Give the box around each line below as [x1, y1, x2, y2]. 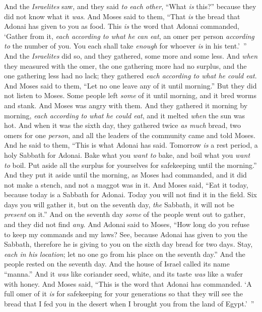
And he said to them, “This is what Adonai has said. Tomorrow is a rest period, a [4, 140, 258, 150]
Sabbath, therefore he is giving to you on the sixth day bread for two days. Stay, [4, 239, 253, 249]
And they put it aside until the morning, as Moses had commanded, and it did [4, 169, 247, 180]
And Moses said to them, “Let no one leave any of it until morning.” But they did [4, 80, 257, 91]
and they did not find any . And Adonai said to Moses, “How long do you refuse [4, 219, 249, 230]
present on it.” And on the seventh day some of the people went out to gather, [4, 209, 245, 219]
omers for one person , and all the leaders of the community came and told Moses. [4, 129, 255, 140]
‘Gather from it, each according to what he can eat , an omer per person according [4, 30, 254, 41]
